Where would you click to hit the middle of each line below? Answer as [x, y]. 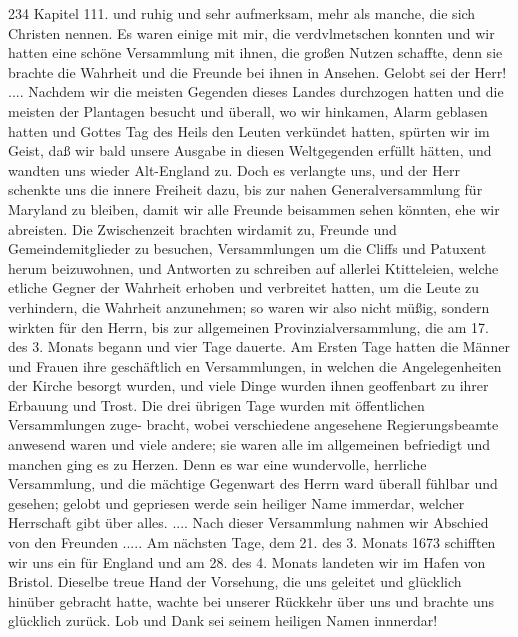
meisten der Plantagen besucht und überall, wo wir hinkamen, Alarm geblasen [248, 110]
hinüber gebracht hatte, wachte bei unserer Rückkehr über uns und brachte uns [251, 600]
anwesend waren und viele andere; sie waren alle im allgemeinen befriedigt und [249, 444]
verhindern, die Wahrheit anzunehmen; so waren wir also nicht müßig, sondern [249, 306]
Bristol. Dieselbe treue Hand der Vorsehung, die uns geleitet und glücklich [235, 581]
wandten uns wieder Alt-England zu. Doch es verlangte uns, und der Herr [234, 169]
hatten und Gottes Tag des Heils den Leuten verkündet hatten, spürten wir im [249, 130]
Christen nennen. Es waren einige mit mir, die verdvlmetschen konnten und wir [251, 32]
